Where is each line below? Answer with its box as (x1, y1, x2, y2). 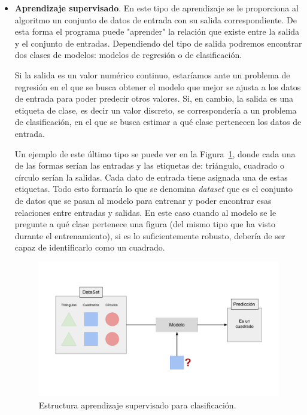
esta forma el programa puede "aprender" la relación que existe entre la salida (14, 25, 300, 38)
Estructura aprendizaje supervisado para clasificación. (38, 398, 236, 411)
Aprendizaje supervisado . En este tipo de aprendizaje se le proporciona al (14, 2, 299, 14)
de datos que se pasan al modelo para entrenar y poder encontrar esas (14, 194, 272, 206)
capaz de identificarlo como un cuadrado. (14, 241, 165, 254)
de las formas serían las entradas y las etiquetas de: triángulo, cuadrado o (14, 159, 285, 172)
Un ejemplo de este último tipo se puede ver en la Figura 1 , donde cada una (14, 147, 296, 160)
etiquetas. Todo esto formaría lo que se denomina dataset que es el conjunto (14, 182, 293, 195)
